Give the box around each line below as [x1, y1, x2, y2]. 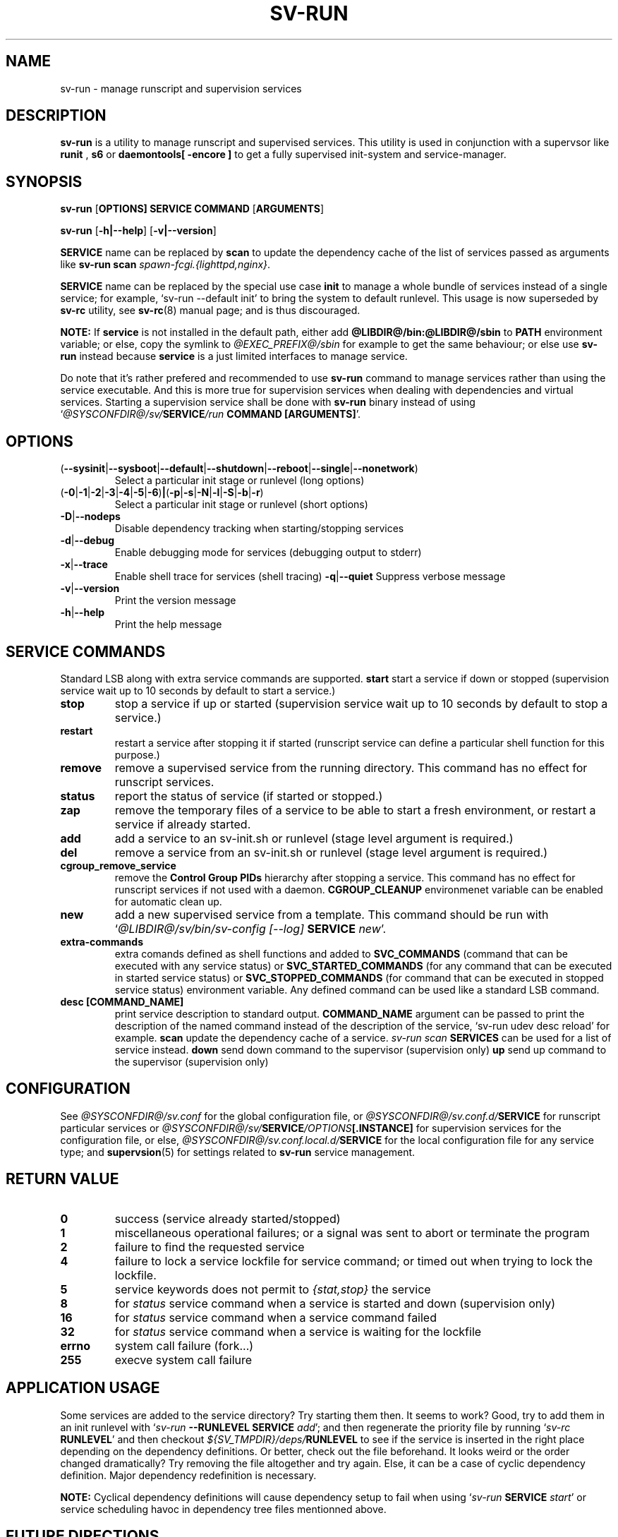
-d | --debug [60, 534, 115, 547]
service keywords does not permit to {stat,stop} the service [114, 1282, 431, 1296]
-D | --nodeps [60, 510, 121, 523]
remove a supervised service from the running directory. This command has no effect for [114, 760, 588, 775]
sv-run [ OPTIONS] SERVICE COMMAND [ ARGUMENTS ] [60, 203, 324, 215]
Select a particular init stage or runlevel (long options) [114, 474, 365, 487]
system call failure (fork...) [114, 1338, 254, 1353]
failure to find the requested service [114, 1239, 305, 1254]
